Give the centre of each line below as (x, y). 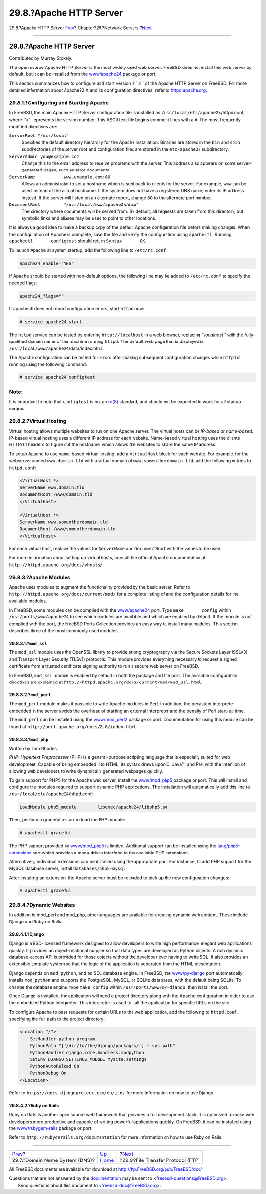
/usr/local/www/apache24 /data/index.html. (56, 348)
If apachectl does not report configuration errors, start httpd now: (77, 308)
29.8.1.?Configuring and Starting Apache (59, 102)
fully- (250, 335)
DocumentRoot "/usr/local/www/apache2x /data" (74, 205)
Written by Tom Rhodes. (33, 748)
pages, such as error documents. (77, 170)
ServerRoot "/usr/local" (39, 136)
